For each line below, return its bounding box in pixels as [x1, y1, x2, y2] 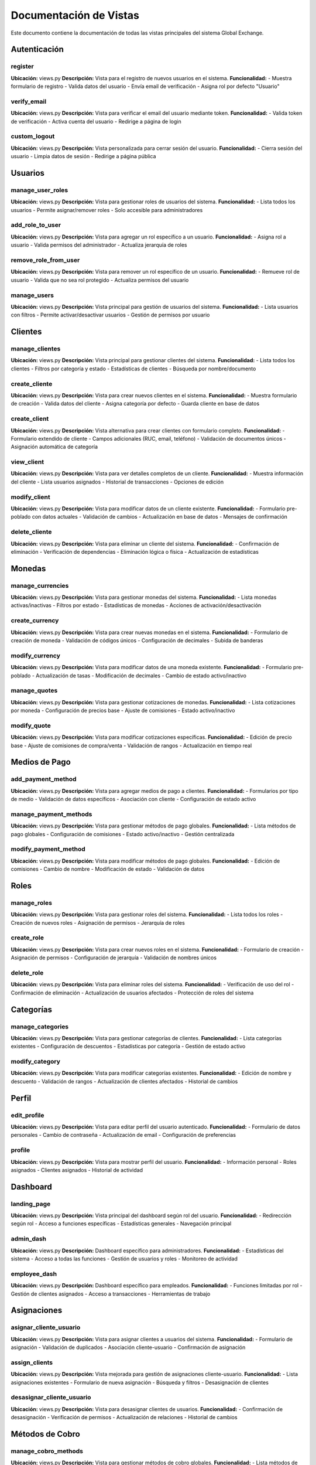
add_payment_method [11, 775, 77, 783]
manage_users [11, 291, 54, 299]
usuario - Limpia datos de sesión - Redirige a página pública [11, 153, 156, 160]
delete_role [11, 969, 44, 977]
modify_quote [11, 721, 51, 730]
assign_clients [11, 1358, 53, 1367]
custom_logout [11, 132, 55, 141]
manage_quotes [11, 686, 58, 694]
